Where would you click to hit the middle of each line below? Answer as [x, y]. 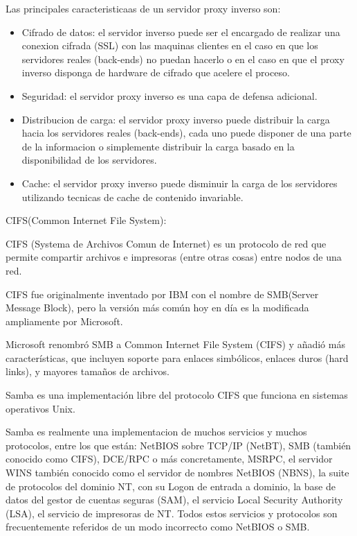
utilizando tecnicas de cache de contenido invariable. [132, 197]
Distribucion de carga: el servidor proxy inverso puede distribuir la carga [176, 119]
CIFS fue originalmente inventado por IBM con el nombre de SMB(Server [162, 294]
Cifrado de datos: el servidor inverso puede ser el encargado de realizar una [181, 32]
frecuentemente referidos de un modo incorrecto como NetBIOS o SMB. [158, 527]
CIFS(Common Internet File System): [86, 220]
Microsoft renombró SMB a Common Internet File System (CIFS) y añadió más [175, 344]
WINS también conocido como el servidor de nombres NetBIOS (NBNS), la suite [177, 473]
